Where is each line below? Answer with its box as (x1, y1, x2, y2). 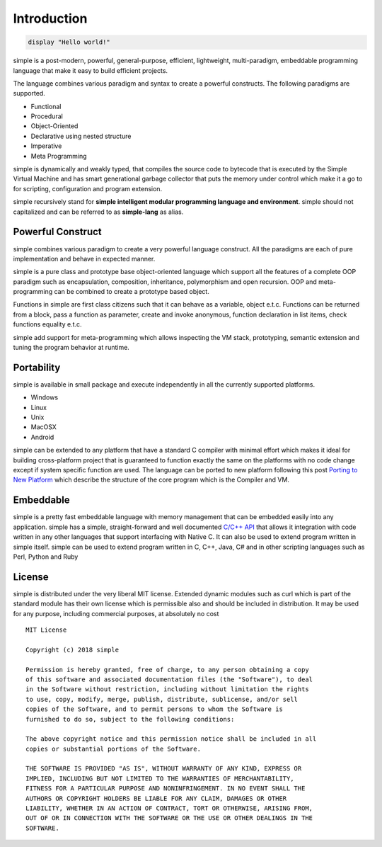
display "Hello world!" (28, 38, 111, 46)
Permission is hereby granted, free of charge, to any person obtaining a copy (25, 666, 309, 673)
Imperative (30, 142, 62, 150)
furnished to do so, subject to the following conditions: (25, 715, 235, 723)
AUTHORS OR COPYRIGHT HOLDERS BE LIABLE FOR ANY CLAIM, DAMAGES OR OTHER (25, 794, 287, 802)
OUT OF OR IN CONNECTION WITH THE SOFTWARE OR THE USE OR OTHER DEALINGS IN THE (25, 814, 313, 822)
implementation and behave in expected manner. (13, 254, 156, 263)
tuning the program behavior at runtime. (13, 343, 130, 352)
